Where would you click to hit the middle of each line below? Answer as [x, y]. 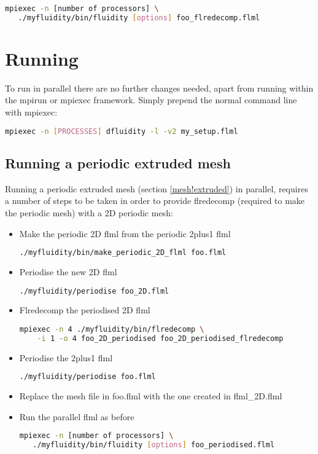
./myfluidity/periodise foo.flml [87, 377]
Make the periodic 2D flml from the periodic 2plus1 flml [125, 233]
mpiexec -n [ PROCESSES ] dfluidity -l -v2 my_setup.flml [122, 131]
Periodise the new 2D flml [68, 271]
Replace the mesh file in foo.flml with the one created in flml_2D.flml [151, 396]
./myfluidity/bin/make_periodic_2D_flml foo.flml [123, 253]
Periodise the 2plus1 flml [66, 357]
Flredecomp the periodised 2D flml [85, 310]
